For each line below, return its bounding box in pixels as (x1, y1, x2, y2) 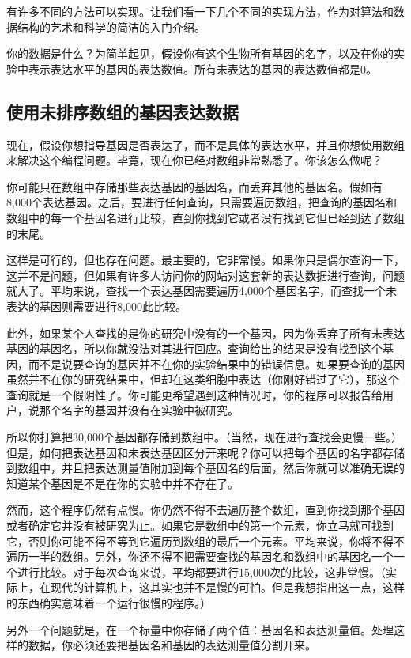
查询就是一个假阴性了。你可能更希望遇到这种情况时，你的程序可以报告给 (6, 386, 383, 403)
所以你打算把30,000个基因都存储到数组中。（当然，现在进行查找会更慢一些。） (6, 429, 402, 445)
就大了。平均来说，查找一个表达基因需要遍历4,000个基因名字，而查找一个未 (6, 282, 397, 299)
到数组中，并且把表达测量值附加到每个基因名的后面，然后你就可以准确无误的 (6, 459, 405, 476)
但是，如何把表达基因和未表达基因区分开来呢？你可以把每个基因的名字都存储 (6, 444, 405, 460)
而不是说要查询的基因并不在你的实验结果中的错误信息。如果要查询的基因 (28, 355, 405, 372)
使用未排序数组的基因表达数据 (6, 99, 239, 123)
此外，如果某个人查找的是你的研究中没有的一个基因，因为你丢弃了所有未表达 (6, 324, 405, 341)
